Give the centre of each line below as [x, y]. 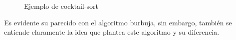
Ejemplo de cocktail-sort [61, 6]
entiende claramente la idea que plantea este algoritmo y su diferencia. [112, 32]
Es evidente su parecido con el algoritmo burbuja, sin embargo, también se [118, 22]
